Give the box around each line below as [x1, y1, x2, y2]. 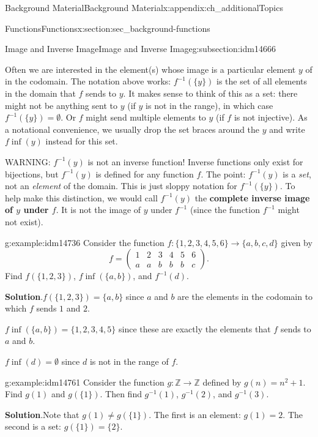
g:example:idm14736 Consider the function [5, 236, 165, 248]
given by [281, 236, 312, 248]
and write [269, 122, 305, 135]
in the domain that [5, 86, 76, 99]
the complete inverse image [194, 191, 310, 204]
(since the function [190, 203, 260, 216]
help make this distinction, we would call [5, 191, 158, 204]
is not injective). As [234, 111, 308, 124]
